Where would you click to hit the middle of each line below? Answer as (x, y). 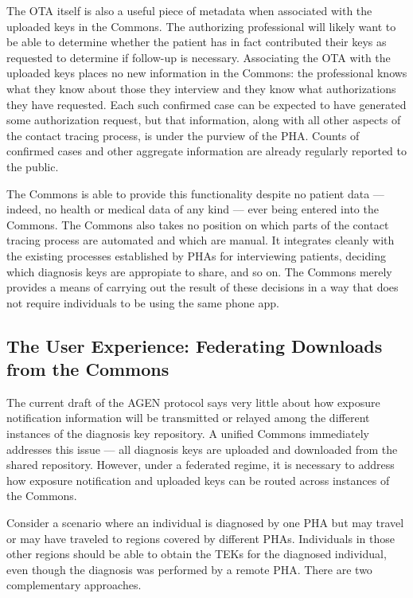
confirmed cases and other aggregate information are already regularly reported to (207, 151)
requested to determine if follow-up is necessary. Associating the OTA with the (199, 57)
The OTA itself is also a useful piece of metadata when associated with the (189, 10)
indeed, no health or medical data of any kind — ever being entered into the (193, 209)
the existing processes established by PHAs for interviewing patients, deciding (196, 255)
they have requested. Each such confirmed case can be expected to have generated (206, 104)
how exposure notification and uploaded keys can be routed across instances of (198, 480)
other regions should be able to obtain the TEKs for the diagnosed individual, (197, 554)
